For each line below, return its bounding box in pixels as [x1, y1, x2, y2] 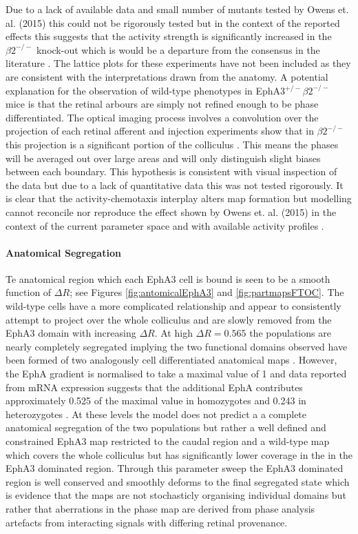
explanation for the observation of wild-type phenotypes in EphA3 [6, 83, 286, 97]
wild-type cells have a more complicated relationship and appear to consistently [6, 299, 341, 313]
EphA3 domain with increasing [6, 326, 136, 340]
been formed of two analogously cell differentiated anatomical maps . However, [6, 353, 337, 367]
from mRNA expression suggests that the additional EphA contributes [6, 379, 303, 394]
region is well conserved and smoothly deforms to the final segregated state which [6, 474, 350, 488]
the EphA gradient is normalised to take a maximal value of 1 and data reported [6, 366, 347, 381]
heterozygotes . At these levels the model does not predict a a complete [6, 406, 307, 421]
